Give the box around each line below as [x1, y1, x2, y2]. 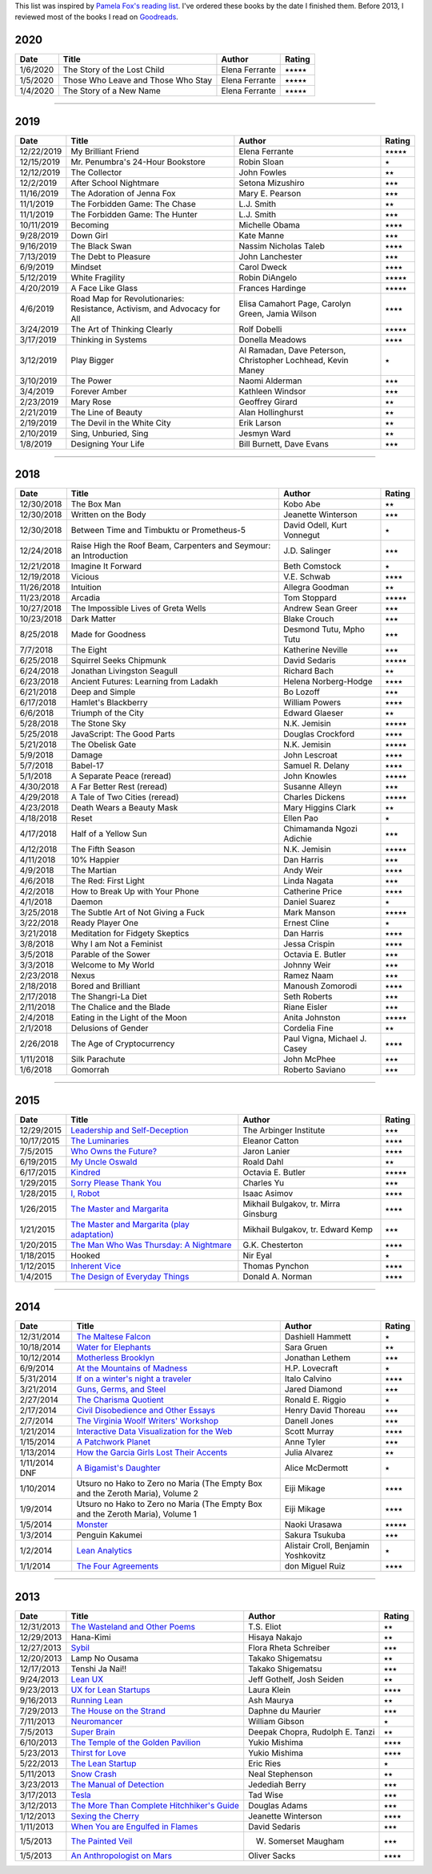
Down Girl [70, 229, 108, 240]
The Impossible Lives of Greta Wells [70, 603, 207, 614]
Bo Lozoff [282, 686, 320, 697]
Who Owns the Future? [70, 1145, 158, 1157]
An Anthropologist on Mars [70, 1850, 172, 1861]
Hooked [70, 1250, 101, 1261]
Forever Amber [70, 386, 127, 397]
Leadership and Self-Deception [70, 1125, 189, 1136]
